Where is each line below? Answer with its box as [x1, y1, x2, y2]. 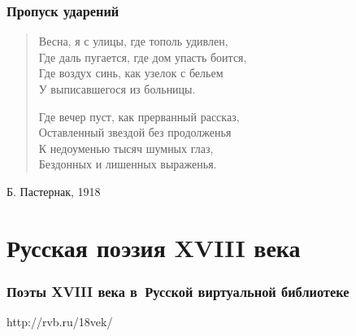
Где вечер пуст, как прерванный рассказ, [38, 107, 240, 124]
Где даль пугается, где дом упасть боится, [38, 48, 247, 65]
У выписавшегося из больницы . [38, 81, 196, 97]
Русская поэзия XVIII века [7, 230, 301, 264]
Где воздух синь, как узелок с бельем [38, 64, 224, 81]
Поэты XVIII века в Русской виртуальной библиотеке [7, 281, 349, 301]
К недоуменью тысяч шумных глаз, [38, 139, 214, 156]
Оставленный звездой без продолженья [38, 124, 232, 141]
